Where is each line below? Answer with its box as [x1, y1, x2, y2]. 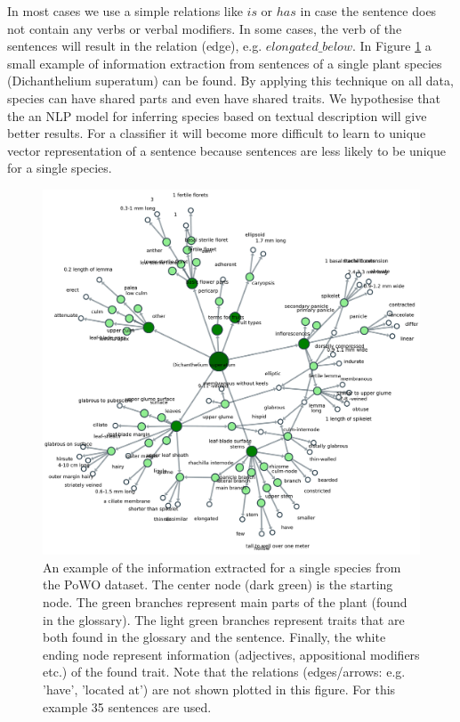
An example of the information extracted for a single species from [43, 557, 401, 576]
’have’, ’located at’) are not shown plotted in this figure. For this [43, 680, 396, 699]
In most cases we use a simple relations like [7, 2, 243, 20]
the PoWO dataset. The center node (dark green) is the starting [43, 575, 393, 594]
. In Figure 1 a [351, 37, 432, 55]
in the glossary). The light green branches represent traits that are [43, 610, 405, 629]
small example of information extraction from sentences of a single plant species [7, 53, 442, 72]
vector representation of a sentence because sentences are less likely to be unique [7, 141, 446, 159]
